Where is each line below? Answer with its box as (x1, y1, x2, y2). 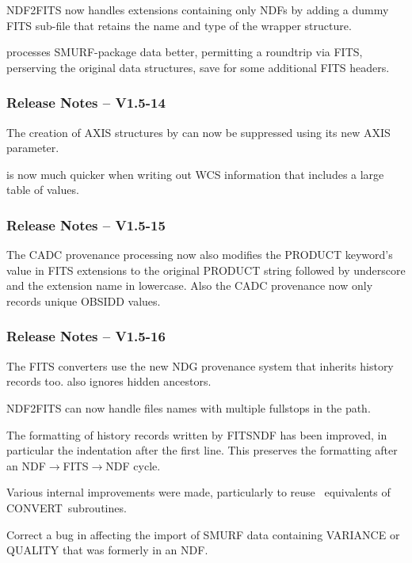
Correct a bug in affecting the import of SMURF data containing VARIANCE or (6, 526, 400, 542)
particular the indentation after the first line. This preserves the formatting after (6, 442, 398, 458)
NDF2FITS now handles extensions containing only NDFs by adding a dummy (6, 2, 389, 17)
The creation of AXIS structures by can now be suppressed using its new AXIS (6, 124, 391, 140)
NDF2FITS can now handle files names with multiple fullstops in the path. (6, 399, 371, 416)
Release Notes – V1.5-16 (6, 326, 166, 346)
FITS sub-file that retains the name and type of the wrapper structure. (6, 17, 352, 33)
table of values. (6, 181, 79, 198)
